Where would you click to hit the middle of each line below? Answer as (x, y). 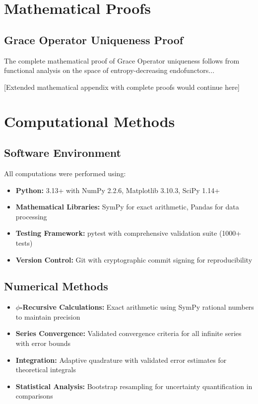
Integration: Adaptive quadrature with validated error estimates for (121, 360)
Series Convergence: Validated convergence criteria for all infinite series (129, 333)
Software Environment (63, 153)
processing (31, 216)
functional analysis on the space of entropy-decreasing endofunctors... (109, 70)
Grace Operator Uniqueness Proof (94, 39)
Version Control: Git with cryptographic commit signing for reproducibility (134, 259)
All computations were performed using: (65, 173)
